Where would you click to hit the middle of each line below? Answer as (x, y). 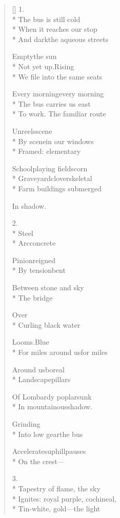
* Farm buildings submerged (57, 188)
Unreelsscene (32, 131)
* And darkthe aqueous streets (60, 39)
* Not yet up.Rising (43, 66)
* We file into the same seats (57, 76)
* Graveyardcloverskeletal (52, 178)
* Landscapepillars (41, 379)
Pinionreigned (34, 260)
